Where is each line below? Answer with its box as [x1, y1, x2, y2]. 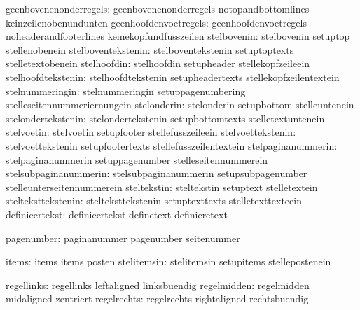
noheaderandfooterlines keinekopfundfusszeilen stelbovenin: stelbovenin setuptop [6, 29, 350, 43]
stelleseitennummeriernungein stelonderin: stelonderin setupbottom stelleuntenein [6, 97, 354, 112]
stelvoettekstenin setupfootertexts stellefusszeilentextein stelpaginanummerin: [6, 138, 338, 153]
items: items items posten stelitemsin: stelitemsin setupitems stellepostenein [6, 254, 331, 269]
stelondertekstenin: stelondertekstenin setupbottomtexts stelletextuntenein [6, 111, 325, 125]
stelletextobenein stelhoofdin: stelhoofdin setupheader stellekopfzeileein [6, 56, 310, 71]
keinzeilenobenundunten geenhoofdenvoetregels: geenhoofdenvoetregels [6, 15, 307, 29]
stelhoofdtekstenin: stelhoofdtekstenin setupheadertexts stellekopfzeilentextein [6, 69, 340, 84]
